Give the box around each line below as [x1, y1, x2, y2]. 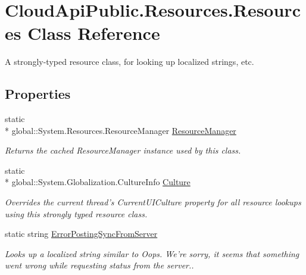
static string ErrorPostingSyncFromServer [5, 227, 158, 240]
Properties [5, 85, 71, 103]
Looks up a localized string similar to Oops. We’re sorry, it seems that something [5, 247, 299, 260]
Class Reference [27, 21, 160, 45]
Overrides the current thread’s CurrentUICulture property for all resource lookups [5, 196, 301, 208]
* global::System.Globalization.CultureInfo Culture [5, 176, 191, 188]
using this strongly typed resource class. [5, 207, 148, 220]
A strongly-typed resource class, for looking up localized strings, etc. [5, 55, 254, 68]
